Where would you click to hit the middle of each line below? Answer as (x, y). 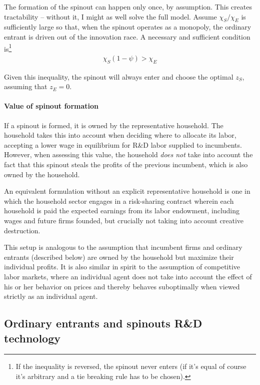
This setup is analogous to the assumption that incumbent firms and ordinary (123, 247)
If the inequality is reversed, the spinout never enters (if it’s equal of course (131, 366)
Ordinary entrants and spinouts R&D (103, 323)
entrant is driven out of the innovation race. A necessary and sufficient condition (127, 36)
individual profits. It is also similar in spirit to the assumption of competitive (122, 267)
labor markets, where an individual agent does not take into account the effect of (128, 276)
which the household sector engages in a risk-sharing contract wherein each (119, 201)
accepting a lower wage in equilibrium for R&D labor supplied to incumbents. (123, 144)
